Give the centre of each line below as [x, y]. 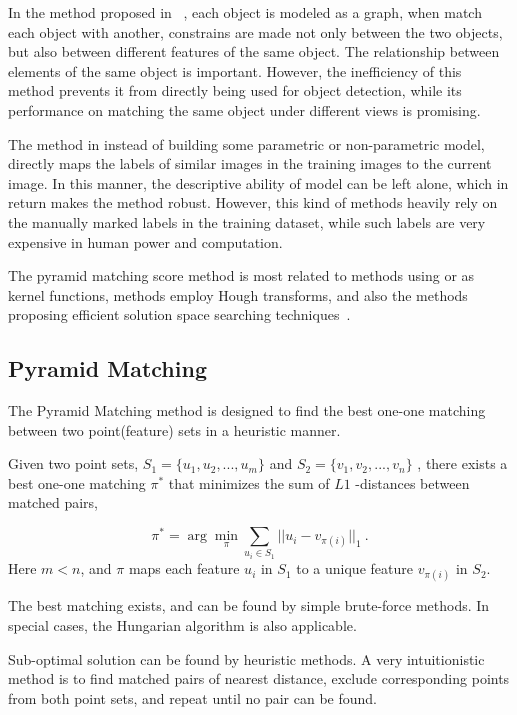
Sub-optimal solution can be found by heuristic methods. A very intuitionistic [246, 658]
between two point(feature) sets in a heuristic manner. [174, 429]
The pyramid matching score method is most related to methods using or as [241, 275]
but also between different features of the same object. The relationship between [254, 51]
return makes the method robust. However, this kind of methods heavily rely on [253, 202]
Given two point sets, [73, 463]
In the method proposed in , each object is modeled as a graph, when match [245, 12]
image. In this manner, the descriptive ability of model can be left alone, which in [258, 182]
